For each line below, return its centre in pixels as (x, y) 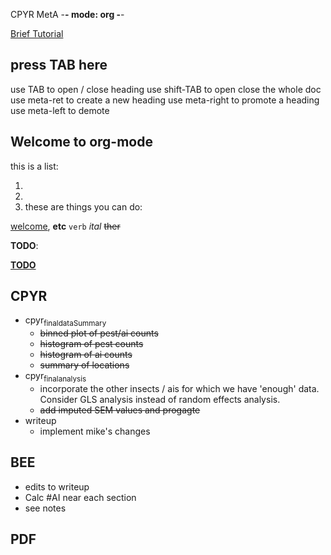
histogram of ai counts (86, 355)
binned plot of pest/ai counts (99, 333)
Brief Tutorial (37, 33)
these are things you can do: (83, 206)
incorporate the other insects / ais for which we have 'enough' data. (179, 389)
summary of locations (84, 365)
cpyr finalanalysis (55, 377)
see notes (45, 508)
